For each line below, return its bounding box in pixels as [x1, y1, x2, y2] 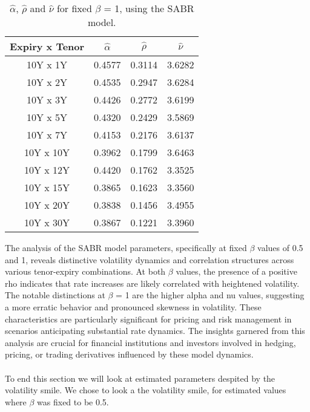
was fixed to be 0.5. [37, 395, 109, 408]
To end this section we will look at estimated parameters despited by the [5, 371, 275, 384]
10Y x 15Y [24, 180, 70, 194]
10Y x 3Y [27, 93, 68, 106]
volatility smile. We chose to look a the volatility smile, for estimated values [5, 384, 286, 396]
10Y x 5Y [27, 110, 68, 124]
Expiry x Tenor [10, 39, 85, 53]
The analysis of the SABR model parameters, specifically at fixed [5, 241, 247, 253]
